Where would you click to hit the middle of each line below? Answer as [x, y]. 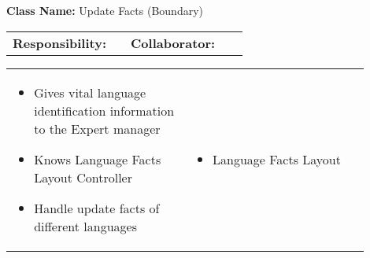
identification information [104, 110]
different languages [85, 226]
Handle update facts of [97, 208]
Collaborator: [173, 42]
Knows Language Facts [98, 159]
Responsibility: [60, 42]
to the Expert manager [97, 128]
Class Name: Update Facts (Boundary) [105, 10]
